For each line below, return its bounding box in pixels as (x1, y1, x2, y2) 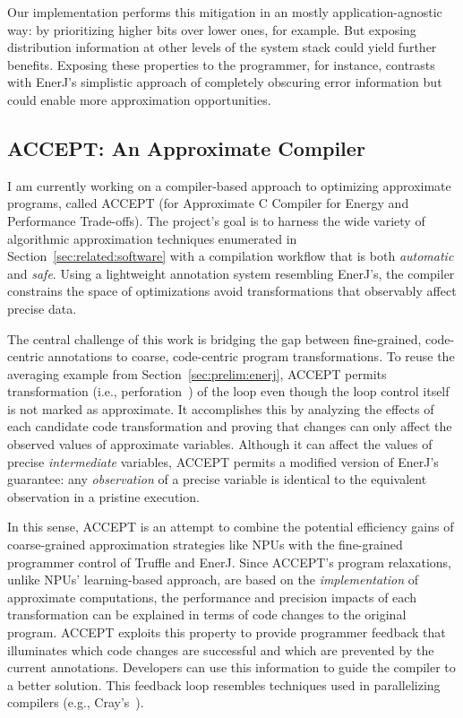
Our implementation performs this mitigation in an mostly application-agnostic (7, 3, 442, 21)
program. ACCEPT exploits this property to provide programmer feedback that (7, 623, 446, 642)
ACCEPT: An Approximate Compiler (7, 134, 365, 161)
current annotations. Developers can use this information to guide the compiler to (7, 658, 456, 677)
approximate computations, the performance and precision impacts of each (7, 587, 416, 606)
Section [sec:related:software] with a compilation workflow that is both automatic (7, 247, 454, 265)
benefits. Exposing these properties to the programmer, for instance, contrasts (7, 55, 435, 74)
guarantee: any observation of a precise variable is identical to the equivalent (7, 470, 427, 489)
